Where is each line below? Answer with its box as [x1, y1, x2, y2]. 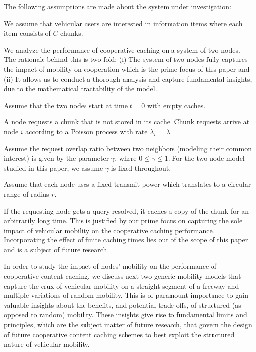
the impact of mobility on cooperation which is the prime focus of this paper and [4, 63, 250, 74]
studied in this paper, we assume [4, 162, 103, 173]
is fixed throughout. [111, 162, 171, 173]
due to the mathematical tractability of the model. [4, 83, 157, 94]
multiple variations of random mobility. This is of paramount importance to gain [4, 290, 248, 300]
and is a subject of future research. [4, 244, 109, 254]
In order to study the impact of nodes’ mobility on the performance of [4, 261, 217, 271]
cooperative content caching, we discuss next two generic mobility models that [4, 271, 241, 281]
